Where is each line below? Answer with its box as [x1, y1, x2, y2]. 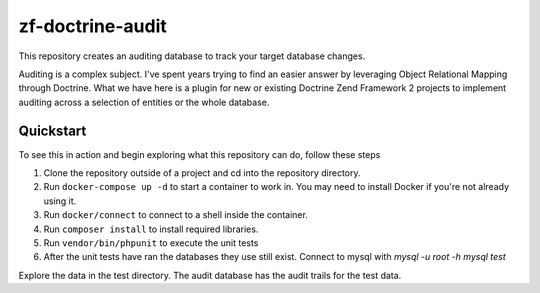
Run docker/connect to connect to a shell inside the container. [43, 209, 309, 221]
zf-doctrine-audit [18, 15, 167, 37]
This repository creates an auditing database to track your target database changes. [18, 50, 366, 62]
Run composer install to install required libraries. [43, 223, 259, 235]
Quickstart [18, 122, 87, 139]
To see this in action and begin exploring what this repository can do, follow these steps [18, 148, 381, 160]
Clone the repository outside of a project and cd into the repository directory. [43, 167, 361, 179]
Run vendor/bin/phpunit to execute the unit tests [43, 236, 259, 249]
